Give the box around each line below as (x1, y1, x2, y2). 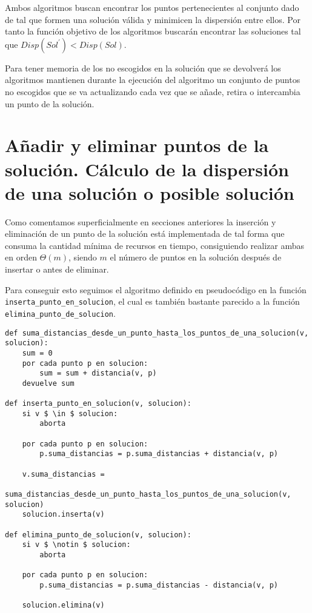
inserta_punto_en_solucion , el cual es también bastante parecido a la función (5, 295, 300, 308)
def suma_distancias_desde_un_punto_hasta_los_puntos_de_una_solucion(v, (5, 328, 309, 337)
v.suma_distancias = (22, 469, 105, 479)
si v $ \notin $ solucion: (22, 540, 131, 549)
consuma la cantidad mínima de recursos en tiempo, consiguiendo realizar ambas (5, 239, 305, 251)
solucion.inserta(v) (22, 510, 105, 519)
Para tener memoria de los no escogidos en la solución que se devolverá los (5, 61, 281, 74)
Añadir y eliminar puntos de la (5, 133, 269, 157)
